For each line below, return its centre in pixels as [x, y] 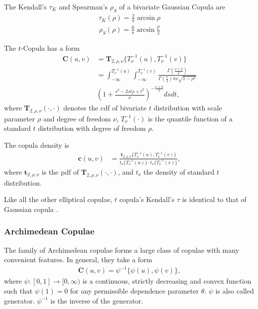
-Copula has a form [50, 48]
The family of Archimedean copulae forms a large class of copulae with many [122, 250]
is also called [235, 290]
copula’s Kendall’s [147, 199]
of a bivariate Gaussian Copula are [172, 6]
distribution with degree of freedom [92, 128]
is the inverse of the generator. [97, 300]
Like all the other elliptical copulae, [58, 199]
